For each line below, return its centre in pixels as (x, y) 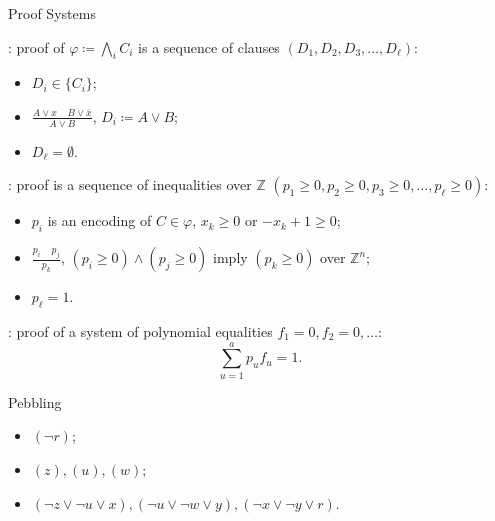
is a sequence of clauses (209, 46)
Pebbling (35, 401)
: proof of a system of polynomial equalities (140, 331)
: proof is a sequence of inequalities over (130, 184)
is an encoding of (99, 220)
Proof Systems (52, 13)
